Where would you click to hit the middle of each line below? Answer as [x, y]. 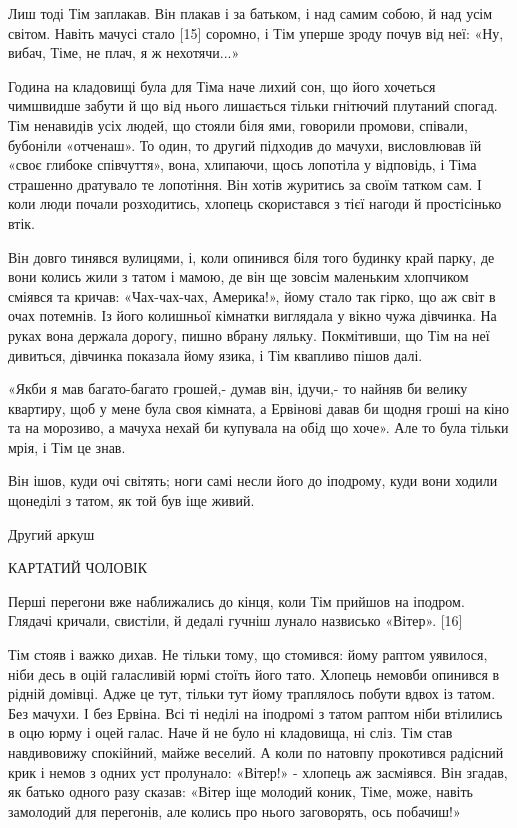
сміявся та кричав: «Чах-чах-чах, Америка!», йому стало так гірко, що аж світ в [252, 295]
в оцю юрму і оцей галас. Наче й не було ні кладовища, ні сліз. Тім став [230, 732]
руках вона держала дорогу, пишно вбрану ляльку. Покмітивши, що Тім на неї [249, 334]
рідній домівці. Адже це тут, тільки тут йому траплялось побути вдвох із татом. [252, 693]
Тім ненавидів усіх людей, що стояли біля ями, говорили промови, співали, [238, 124]
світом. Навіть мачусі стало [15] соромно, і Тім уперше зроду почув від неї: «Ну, [256, 32]
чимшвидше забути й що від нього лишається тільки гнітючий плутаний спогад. [253, 105]
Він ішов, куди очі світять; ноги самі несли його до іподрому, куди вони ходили [253, 480]
